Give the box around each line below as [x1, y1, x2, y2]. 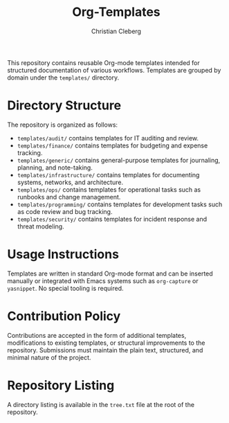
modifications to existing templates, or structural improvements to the [7, 339, 205, 347]
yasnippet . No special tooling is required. [7, 284, 124, 292]
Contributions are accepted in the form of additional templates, [7, 331, 187, 339]
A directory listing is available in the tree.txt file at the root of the [7, 400, 195, 408]
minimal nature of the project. [7, 353, 91, 361]
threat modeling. [17, 222, 64, 231]
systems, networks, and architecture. [17, 178, 123, 186]
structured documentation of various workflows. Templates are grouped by [7, 66, 221, 74]
